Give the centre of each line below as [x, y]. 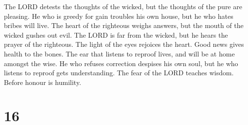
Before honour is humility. [43, 82]
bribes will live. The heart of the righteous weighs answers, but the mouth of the [124, 25]
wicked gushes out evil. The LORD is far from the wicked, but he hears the [116, 35]
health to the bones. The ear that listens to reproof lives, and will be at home [119, 53]
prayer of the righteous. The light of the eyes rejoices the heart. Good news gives [124, 44]
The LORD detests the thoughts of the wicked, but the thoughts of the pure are [123, 6]
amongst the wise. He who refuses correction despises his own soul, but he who [121, 63]
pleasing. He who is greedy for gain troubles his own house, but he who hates [119, 16]
